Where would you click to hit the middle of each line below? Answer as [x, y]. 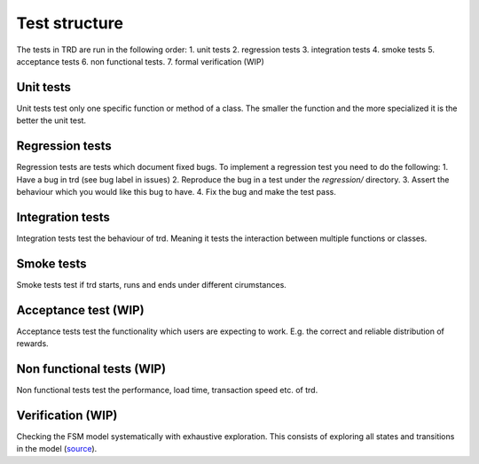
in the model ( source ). [57, 449]
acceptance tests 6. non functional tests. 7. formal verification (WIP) [141, 61]
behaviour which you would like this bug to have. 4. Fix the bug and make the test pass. [176, 191]
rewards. [32, 344]
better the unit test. [51, 120]
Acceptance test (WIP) [81, 310]
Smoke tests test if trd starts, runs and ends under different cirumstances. [152, 284]
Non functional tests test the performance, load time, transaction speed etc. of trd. [167, 390]
